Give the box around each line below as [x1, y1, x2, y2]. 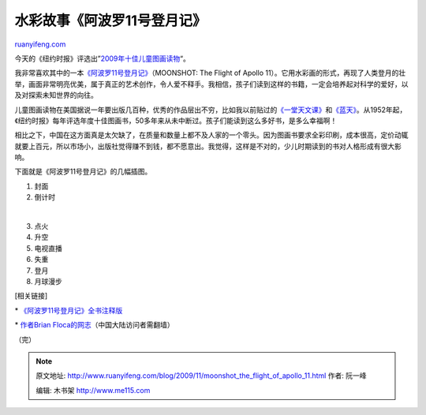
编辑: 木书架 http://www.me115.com [35, 385, 151, 394]
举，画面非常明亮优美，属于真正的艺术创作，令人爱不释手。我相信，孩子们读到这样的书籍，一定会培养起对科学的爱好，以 [14, 79, 409, 88]
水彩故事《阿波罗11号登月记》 [14, 12, 207, 29]
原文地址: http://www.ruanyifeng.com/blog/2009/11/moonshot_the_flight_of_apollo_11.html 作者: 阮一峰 [35, 371, 367, 380]
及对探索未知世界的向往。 [14, 91, 98, 100]
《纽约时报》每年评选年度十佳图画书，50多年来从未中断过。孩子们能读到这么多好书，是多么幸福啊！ [14, 115, 338, 125]
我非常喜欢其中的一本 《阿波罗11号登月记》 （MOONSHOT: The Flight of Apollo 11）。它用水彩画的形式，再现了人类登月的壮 [14, 68, 406, 78]
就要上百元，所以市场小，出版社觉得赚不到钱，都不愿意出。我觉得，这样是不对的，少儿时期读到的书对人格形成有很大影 [14, 141, 402, 151]
